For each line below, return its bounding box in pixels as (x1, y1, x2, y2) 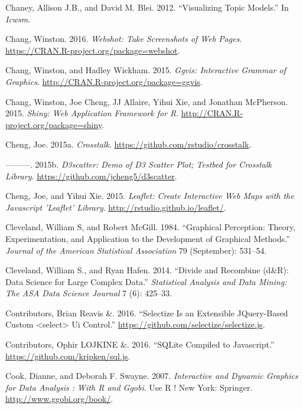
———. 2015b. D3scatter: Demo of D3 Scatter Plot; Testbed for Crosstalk (5, 158, 272, 170)
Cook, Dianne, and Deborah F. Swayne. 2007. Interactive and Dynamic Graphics (5, 369, 298, 382)
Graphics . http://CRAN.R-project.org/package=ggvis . (5, 75, 203, 87)
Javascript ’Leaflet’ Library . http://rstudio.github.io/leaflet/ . (5, 201, 226, 213)
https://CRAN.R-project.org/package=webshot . (5, 44, 180, 56)
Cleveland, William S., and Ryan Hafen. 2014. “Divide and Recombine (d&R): (5, 264, 289, 276)
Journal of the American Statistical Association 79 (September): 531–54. (5, 244, 267, 256)
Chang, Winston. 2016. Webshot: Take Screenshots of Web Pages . (5, 32, 242, 45)
